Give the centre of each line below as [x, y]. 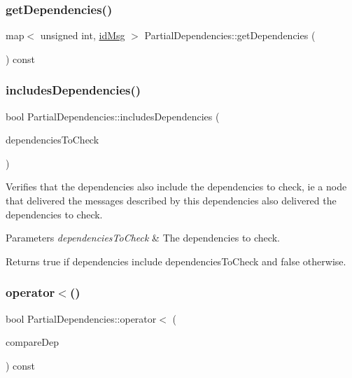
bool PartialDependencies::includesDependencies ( [113, 116]
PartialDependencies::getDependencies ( [230, 35]
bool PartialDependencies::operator [81, 318]
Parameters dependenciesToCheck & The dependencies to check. [143, 238]
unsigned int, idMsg [83, 35]
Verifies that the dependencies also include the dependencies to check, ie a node [176, 187]
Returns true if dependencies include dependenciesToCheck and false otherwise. [176, 261]
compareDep [33, 342]
